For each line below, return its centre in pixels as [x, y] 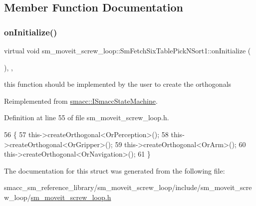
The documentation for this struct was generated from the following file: [115, 170]
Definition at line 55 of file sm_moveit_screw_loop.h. [87, 117]
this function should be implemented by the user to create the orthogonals [118, 84]
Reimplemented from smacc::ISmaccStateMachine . [81, 101]
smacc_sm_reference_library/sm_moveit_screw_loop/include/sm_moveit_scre [128, 187]
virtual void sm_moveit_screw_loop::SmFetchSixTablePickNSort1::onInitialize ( [128, 50]
